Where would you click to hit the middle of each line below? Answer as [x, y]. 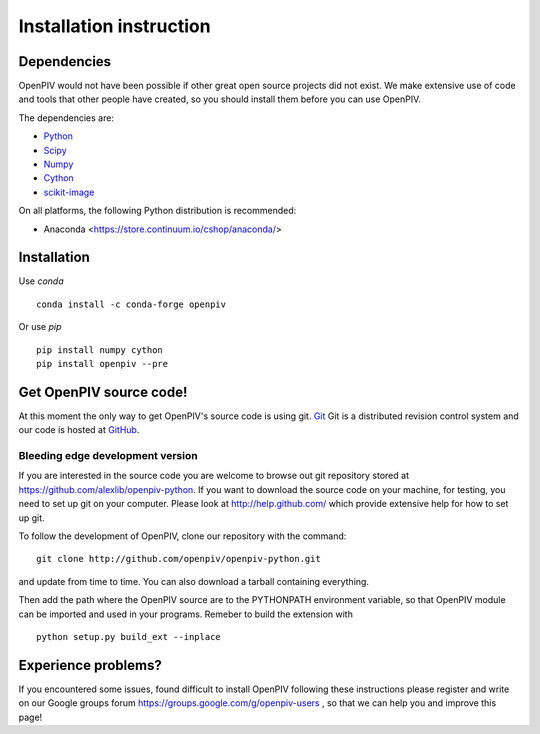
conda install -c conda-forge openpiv [131, 304]
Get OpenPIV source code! [103, 391]
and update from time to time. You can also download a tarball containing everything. [194, 581]
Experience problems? [90, 665]
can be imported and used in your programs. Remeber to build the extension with [186, 614]
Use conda [41, 281]
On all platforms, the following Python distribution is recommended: [157, 211]
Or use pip [40, 327]
